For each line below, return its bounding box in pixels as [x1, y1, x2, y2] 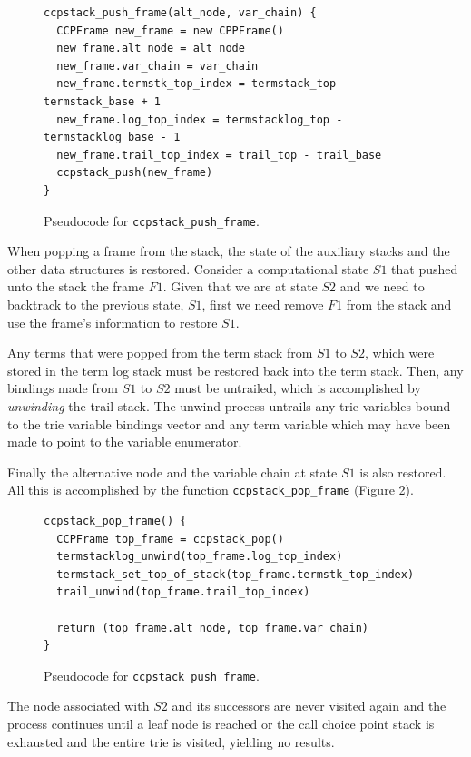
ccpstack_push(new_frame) [56, 166, 213, 180]
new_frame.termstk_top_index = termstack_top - [56, 77, 349, 91]
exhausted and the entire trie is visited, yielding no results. [7, 732, 335, 751]
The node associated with [7, 696, 150, 715]
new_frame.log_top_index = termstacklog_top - [56, 113, 343, 126]
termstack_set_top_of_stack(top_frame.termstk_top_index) [56, 567, 415, 581]
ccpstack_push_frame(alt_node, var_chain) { [44, 6, 317, 19]
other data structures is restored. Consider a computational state [7, 259, 369, 278]
